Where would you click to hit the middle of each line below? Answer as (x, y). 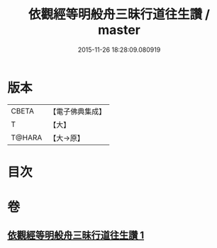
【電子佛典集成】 (78, 111)
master (119, 30)
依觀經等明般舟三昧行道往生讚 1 (76, 236)
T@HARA (27, 137)
